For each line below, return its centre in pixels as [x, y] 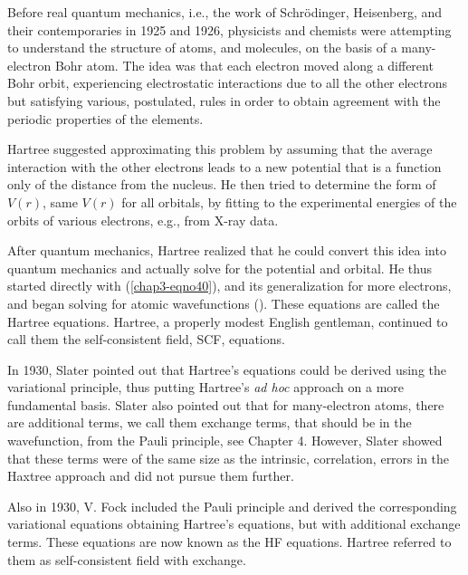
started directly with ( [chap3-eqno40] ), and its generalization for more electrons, [229, 286]
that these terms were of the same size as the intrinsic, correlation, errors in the [229, 458]
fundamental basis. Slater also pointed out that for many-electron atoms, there [226, 404]
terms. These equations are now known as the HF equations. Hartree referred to [229, 542]
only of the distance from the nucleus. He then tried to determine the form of [222, 184]
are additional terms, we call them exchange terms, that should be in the [210, 422]
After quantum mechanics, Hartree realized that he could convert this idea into [227, 250]
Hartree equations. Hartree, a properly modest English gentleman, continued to [228, 321]
